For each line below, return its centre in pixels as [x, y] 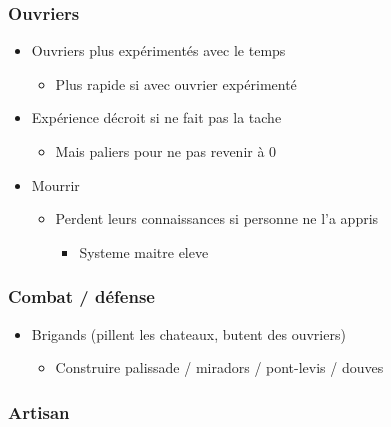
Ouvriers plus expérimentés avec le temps [158, 50]
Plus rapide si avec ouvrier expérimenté [176, 83]
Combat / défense [81, 296]
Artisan [39, 411]
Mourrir [55, 184]
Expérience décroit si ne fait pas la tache [156, 117]
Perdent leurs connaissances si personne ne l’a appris [217, 218]
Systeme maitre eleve [144, 251]
